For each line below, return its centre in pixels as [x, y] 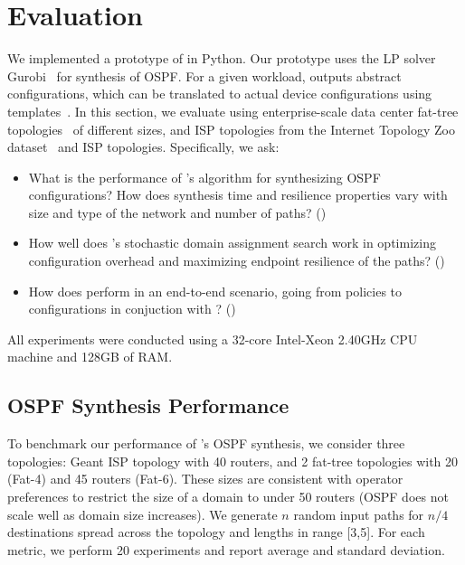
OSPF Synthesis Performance [148, 405]
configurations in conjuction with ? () [132, 309]
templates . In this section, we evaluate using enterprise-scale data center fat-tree [233, 111]
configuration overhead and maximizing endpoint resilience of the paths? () [237, 261]
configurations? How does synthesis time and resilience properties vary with [238, 195]
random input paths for [359, 514]
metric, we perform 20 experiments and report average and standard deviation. [226, 549]
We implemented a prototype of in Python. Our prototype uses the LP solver [222, 58]
